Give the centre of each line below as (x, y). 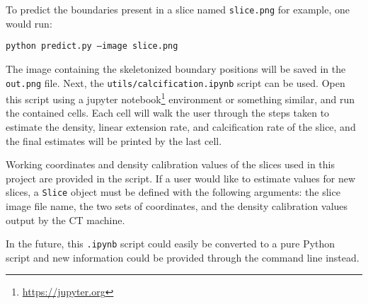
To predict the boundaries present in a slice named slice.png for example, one (178, 9)
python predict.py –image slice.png (92, 46)
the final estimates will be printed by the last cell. (114, 140)
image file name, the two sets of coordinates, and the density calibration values (177, 206)
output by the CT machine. (65, 220)
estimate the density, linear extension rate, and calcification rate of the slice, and (181, 127)
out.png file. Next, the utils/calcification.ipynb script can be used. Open (176, 82)
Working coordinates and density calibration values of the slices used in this (171, 164)
